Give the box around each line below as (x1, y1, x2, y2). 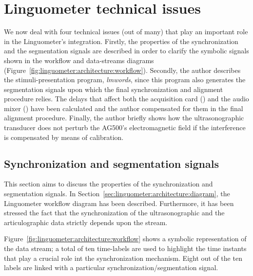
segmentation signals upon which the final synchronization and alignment (4, 84, 223, 94)
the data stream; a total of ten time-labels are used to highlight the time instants (4, 243, 247, 253)
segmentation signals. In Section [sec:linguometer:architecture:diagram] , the (4, 188, 230, 199)
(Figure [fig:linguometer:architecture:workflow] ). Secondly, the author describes (4, 65, 241, 75)
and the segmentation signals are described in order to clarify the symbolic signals (4, 46, 249, 56)
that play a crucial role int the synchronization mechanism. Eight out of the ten (4, 253, 242, 263)
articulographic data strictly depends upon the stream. (4, 217, 168, 227)
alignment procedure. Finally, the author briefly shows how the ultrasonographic (4, 113, 244, 123)
